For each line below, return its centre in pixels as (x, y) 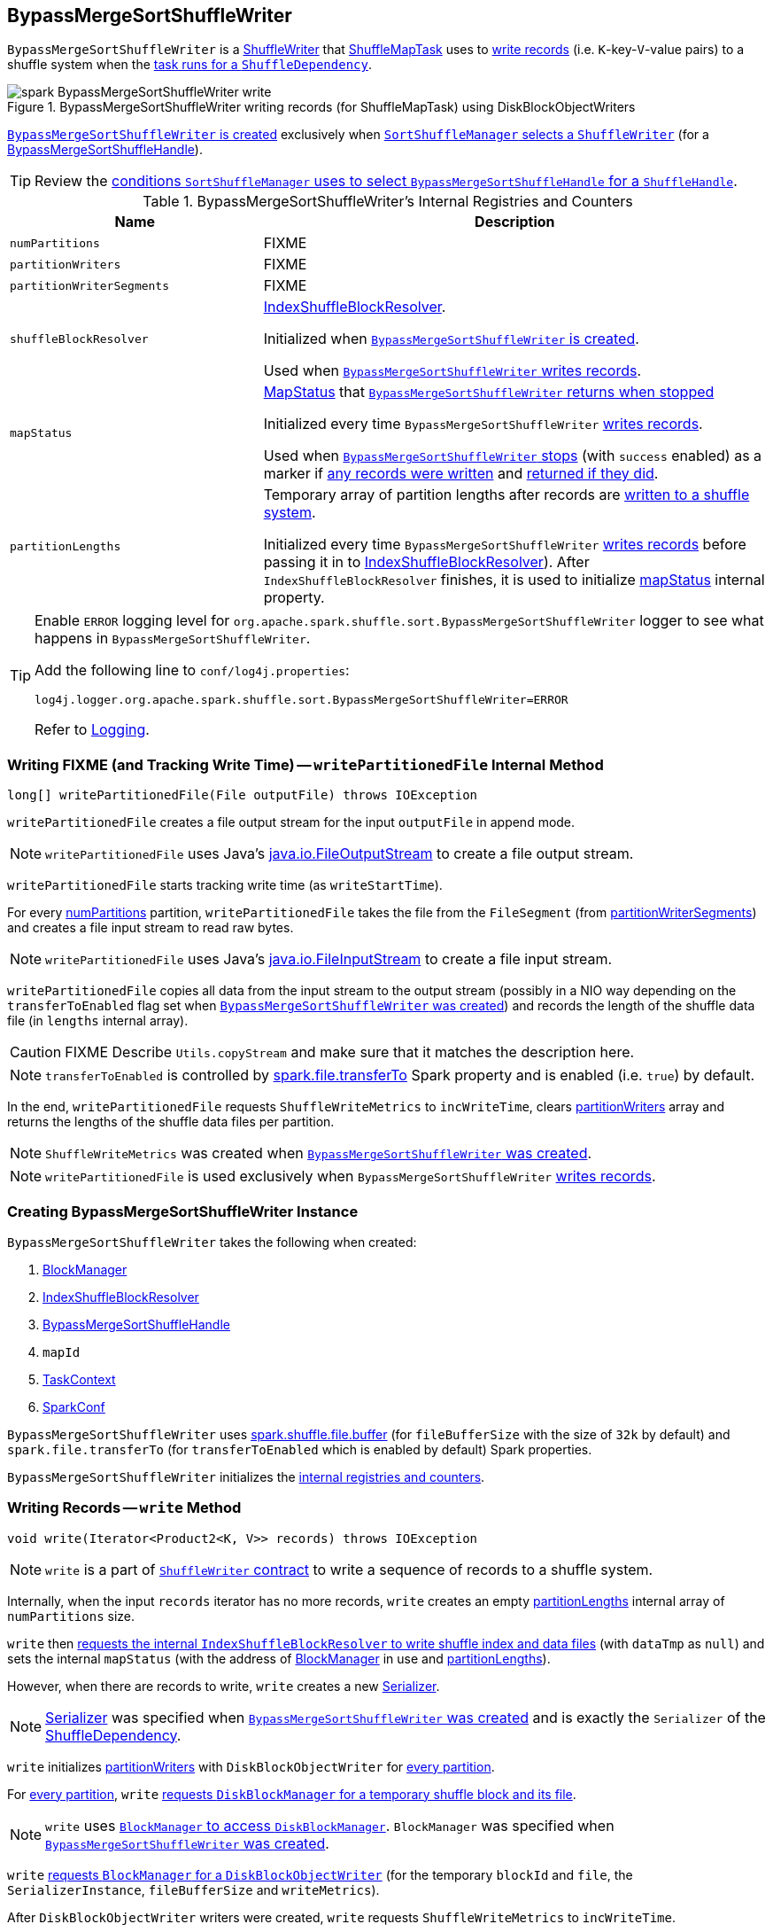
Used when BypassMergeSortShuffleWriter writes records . (452, 371)
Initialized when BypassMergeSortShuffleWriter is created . (451, 339)
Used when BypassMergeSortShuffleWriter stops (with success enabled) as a (513, 456)
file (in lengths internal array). (98, 1021)
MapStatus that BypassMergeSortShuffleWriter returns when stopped (489, 392)
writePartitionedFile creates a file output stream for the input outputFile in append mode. (291, 822)
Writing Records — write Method (124, 1508)
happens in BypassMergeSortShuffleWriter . (173, 639)
